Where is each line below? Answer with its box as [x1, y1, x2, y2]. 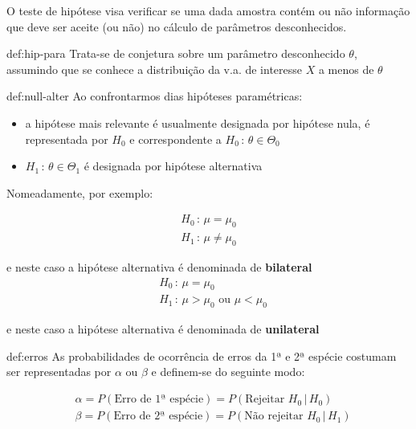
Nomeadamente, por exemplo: [6, 184, 153, 201]
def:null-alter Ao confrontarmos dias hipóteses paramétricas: [6, 88, 303, 104]
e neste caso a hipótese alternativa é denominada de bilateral [6, 259, 312, 275]
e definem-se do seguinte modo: [151, 363, 305, 380]
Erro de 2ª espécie [113, 411, 203, 423]
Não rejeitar [244, 411, 304, 423]
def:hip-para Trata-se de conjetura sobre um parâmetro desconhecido [6, 45, 345, 62]
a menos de [318, 60, 374, 77]
